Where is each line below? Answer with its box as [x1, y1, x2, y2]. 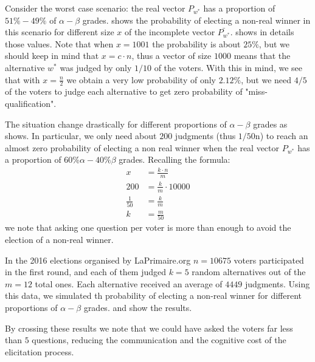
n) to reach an [255, 129, 308, 142]
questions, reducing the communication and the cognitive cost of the [32, 333, 286, 346]
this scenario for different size [5, 26, 114, 38]
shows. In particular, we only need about [5, 129, 157, 142]
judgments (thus [175, 129, 236, 142]
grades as [253, 117, 288, 130]
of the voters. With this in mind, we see [154, 61, 302, 73]
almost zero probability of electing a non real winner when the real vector [5, 141, 280, 154]
